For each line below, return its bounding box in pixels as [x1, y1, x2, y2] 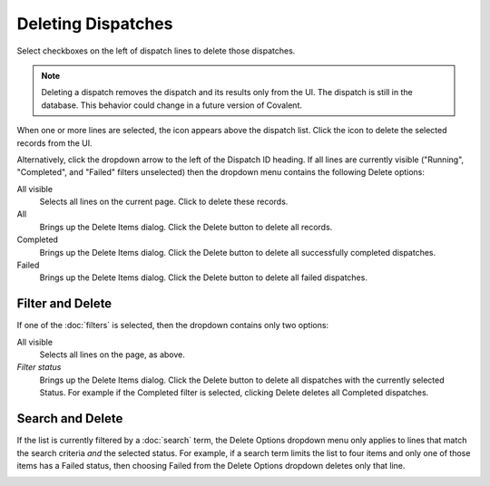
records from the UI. [16, 137, 93, 149]
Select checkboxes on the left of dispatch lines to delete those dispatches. [16, 45, 296, 56]
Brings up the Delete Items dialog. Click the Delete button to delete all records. [39, 221, 333, 232]
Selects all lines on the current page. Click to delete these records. [39, 196, 289, 208]
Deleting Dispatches [16, 14, 173, 34]
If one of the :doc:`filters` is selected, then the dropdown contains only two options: [16, 320, 329, 331]
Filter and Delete [16, 296, 113, 312]
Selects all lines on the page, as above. [39, 349, 185, 360]
